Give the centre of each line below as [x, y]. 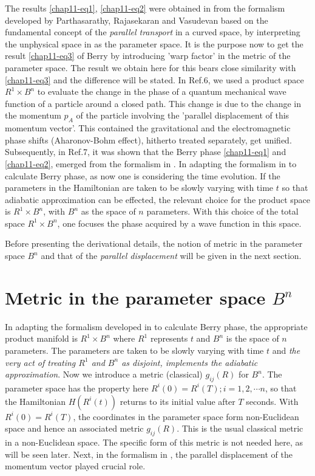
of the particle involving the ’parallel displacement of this [183, 115]
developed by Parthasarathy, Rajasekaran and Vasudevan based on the [137, 20]
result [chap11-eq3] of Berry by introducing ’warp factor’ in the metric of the [148, 56]
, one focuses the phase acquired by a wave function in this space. [179, 223]
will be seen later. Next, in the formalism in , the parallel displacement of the [149, 454]
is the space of [252, 338]
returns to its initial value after [178, 401]
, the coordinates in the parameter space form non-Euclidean [186, 416]
